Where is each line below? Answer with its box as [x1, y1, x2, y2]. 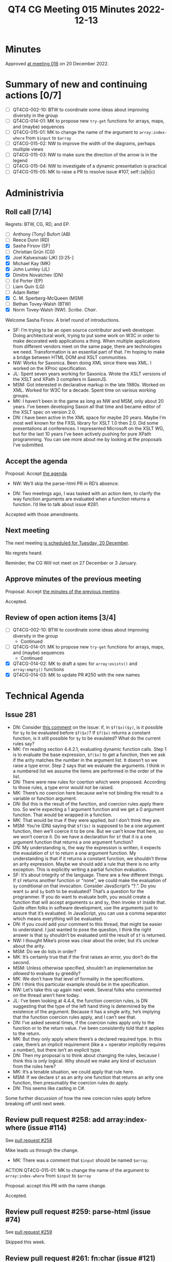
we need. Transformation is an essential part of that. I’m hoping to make [12, 349, 165, 355]
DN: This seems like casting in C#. [12, 1085, 86, 1091]
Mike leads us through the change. [5, 1147, 79, 1153]
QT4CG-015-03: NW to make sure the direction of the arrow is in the [12, 152, 158, 158]
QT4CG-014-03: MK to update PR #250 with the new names [12, 672, 140, 678]
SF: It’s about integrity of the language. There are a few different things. [12, 871, 164, 878]
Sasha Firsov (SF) [12, 243, 50, 249]
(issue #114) [27, 1124, 67, 1132]
